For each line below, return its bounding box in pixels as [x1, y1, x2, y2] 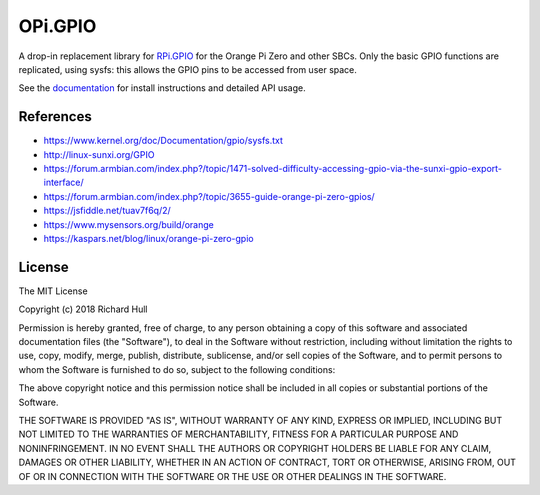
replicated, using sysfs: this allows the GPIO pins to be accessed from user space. [18, 63, 357, 75]
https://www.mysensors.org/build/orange [43, 218, 214, 230]
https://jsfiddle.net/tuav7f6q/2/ [43, 205, 172, 217]
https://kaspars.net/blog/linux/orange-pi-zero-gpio [43, 232, 254, 244]
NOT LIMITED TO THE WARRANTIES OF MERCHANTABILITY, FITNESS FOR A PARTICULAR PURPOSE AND [18, 428, 459, 440]
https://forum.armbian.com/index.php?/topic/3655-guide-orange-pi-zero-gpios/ [43, 190, 375, 202]
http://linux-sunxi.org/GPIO [43, 148, 155, 160]
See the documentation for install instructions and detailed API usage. [18, 82, 306, 94]
